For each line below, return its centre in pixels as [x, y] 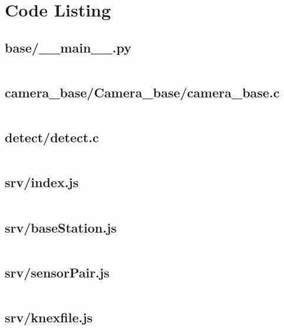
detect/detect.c [52, 137]
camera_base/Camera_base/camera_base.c [142, 92]
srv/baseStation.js [61, 227]
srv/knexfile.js [49, 317]
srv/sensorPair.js [57, 272]
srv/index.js [42, 182]
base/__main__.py [68, 47]
